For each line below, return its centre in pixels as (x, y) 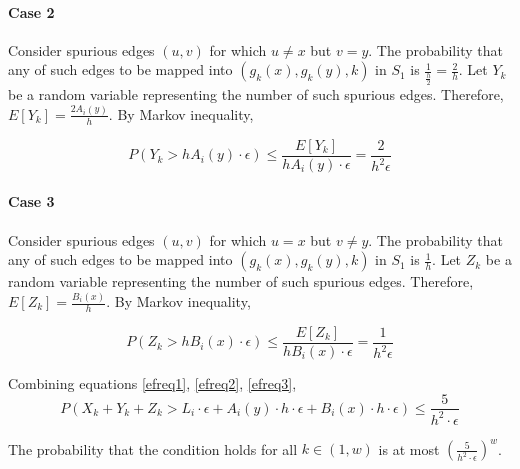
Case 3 (31, 201)
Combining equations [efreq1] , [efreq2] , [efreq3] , (152, 382)
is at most (409, 448)
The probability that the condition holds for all (153, 448)
